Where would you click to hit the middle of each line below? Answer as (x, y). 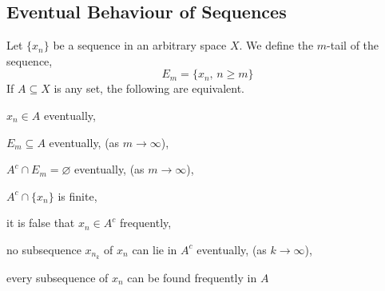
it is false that (41, 223)
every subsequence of (58, 277)
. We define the (276, 45)
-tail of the (353, 45)
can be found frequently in (192, 277)
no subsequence (44, 249)
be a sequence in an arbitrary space (140, 45)
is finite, (77, 195)
